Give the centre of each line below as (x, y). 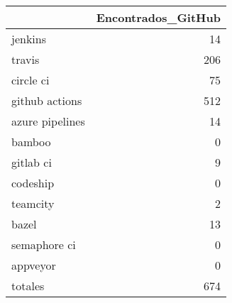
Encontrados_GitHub (158, 17)
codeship (33, 183)
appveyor (34, 265)
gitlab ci (32, 162)
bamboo (31, 142)
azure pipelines (48, 121)
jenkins (29, 39)
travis (26, 59)
